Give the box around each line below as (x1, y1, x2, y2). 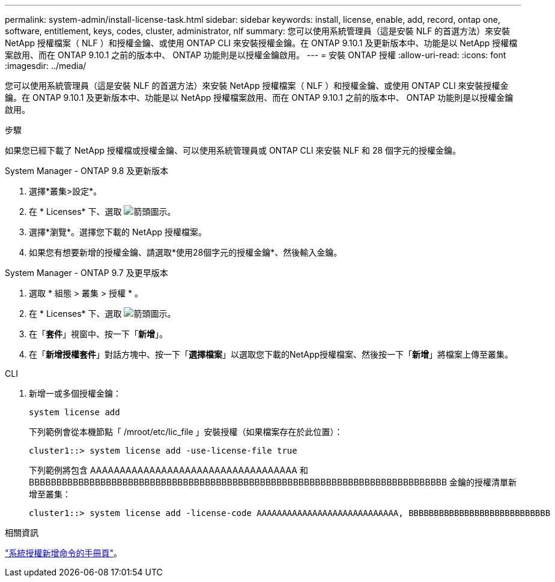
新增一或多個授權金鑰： (29, 388, 121, 398)
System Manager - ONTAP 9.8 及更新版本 (5, 166, 169, 176)
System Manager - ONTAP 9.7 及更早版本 (5, 268, 168, 278)
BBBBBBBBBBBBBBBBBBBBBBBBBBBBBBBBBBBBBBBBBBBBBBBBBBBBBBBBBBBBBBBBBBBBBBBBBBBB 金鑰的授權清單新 (29, 477, 517, 487)
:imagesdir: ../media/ (5, 61, 86, 71)
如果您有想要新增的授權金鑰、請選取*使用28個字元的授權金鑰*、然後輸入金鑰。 (29, 247, 342, 257)
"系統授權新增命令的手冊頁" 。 (5, 548, 123, 558)
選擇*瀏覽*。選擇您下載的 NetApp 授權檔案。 (29, 227, 207, 237)
